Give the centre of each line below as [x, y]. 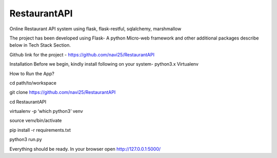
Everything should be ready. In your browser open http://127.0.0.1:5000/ [85, 149]
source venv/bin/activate [36, 121]
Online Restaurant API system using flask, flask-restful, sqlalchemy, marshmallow [95, 29]
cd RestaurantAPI [28, 102]
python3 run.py [26, 140]
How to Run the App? [32, 73]
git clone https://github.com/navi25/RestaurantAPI [63, 92]
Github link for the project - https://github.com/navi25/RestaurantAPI [82, 54]
